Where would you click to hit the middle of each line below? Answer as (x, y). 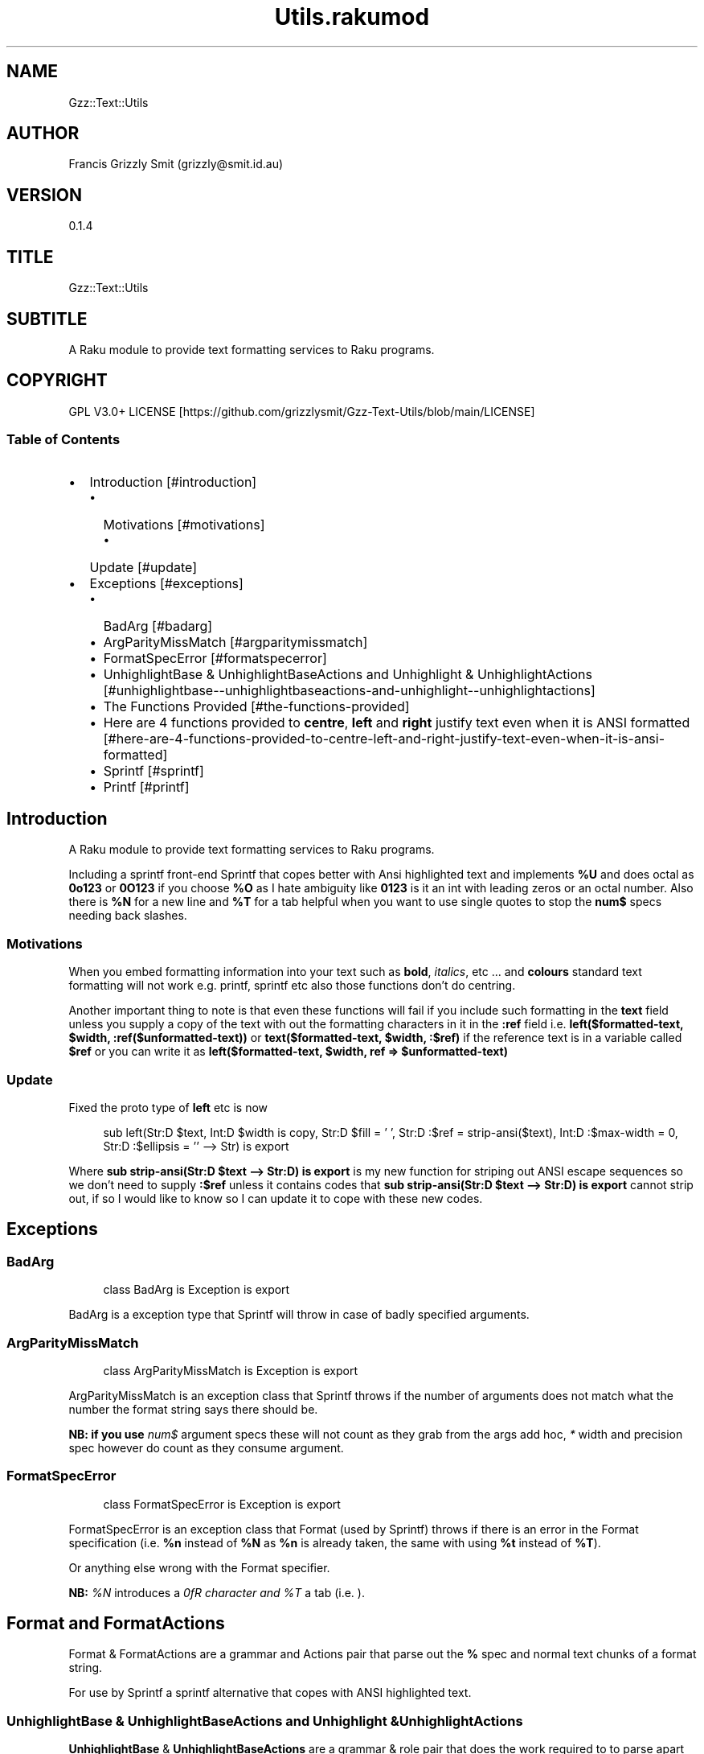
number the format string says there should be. (193, 1409)
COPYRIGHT (57, 381)
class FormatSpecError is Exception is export (222, 1504)
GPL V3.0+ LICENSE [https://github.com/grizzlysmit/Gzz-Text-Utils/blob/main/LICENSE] (302, 411)
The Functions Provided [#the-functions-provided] (256, 706)
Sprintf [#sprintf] (153, 770)
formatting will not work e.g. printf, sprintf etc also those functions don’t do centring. (292, 986)
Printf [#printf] (146, 786)
